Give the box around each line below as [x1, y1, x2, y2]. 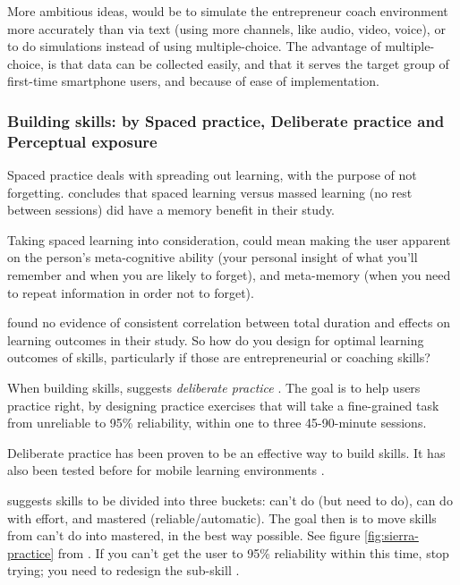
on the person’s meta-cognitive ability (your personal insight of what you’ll [7, 248, 418, 267]
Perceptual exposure [7, 130, 158, 152]
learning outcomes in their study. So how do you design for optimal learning [7, 330, 424, 349]
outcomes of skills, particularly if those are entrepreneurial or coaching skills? [7, 348, 430, 367]
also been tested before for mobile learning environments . [7, 461, 325, 479]
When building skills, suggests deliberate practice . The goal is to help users [7, 378, 421, 397]
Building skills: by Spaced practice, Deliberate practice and [7, 109, 445, 131]
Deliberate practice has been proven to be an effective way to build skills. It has [7, 443, 446, 462]
